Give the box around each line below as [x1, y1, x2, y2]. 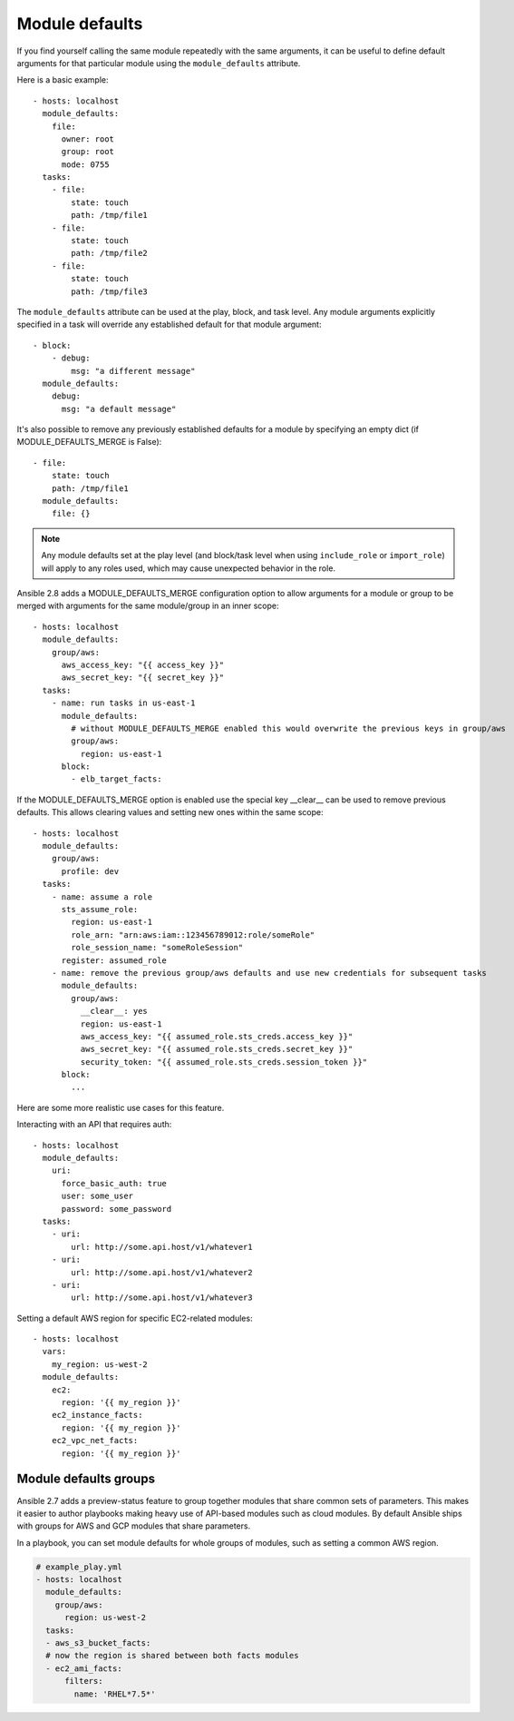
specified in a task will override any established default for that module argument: [16, 319, 322, 330]
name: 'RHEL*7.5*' [73, 1688, 156, 1699]
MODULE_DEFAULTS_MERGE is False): [16, 437, 162, 447]
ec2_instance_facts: [51, 1410, 143, 1421]
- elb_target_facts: [71, 774, 162, 784]
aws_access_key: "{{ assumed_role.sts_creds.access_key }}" [80, 1031, 354, 1041]
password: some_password [61, 1204, 172, 1214]
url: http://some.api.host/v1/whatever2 [71, 1267, 253, 1277]
